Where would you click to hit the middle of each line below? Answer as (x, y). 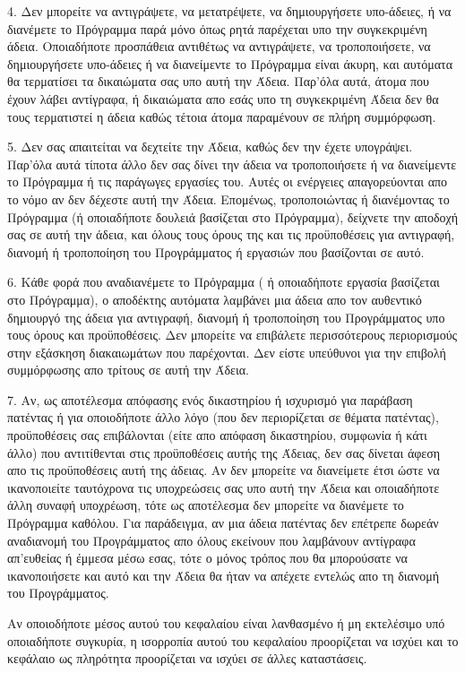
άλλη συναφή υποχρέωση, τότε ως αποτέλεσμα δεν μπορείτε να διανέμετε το (206, 505)
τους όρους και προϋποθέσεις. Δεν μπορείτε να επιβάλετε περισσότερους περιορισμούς (232, 335)
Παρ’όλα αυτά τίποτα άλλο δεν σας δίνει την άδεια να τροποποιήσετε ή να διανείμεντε (232, 164)
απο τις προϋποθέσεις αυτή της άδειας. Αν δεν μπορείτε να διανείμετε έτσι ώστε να (224, 470)
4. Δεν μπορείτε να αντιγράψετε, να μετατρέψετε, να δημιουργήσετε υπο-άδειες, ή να (229, 11)
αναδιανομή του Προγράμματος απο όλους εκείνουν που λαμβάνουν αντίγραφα (211, 540)
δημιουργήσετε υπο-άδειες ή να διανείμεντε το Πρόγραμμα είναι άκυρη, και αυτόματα (230, 63)
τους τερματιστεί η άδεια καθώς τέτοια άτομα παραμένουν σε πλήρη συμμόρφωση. (222, 116)
